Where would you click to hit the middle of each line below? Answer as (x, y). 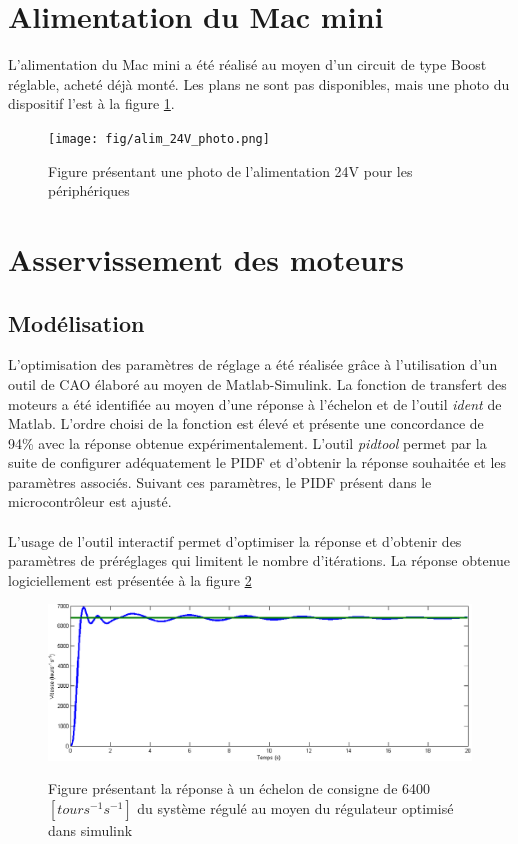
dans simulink (90, 829)
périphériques (89, 190)
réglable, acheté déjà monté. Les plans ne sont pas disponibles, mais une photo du (259, 83)
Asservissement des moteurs (206, 258)
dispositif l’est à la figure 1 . (91, 103)
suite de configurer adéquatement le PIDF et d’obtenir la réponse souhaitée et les (257, 462)
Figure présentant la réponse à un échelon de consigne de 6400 (239, 788)
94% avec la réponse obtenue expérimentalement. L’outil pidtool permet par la (247, 442)
